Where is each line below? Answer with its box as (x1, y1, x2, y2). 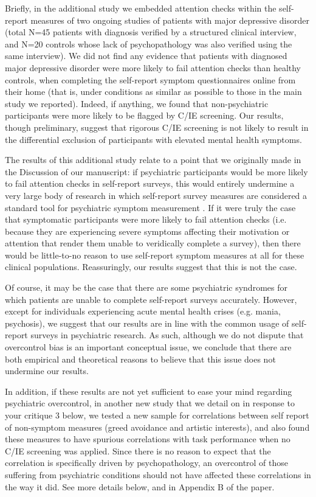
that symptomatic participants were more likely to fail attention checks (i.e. (5, 213, 287, 226)
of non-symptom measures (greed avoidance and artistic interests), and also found (5, 420, 310, 433)
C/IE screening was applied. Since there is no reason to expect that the (5, 444, 271, 457)
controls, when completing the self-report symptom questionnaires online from (5, 73, 296, 86)
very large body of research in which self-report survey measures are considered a (5, 189, 307, 201)
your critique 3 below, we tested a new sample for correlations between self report (5, 409, 309, 421)
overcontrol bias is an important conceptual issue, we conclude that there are (5, 341, 292, 353)
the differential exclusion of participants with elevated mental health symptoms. (5, 133, 302, 145)
